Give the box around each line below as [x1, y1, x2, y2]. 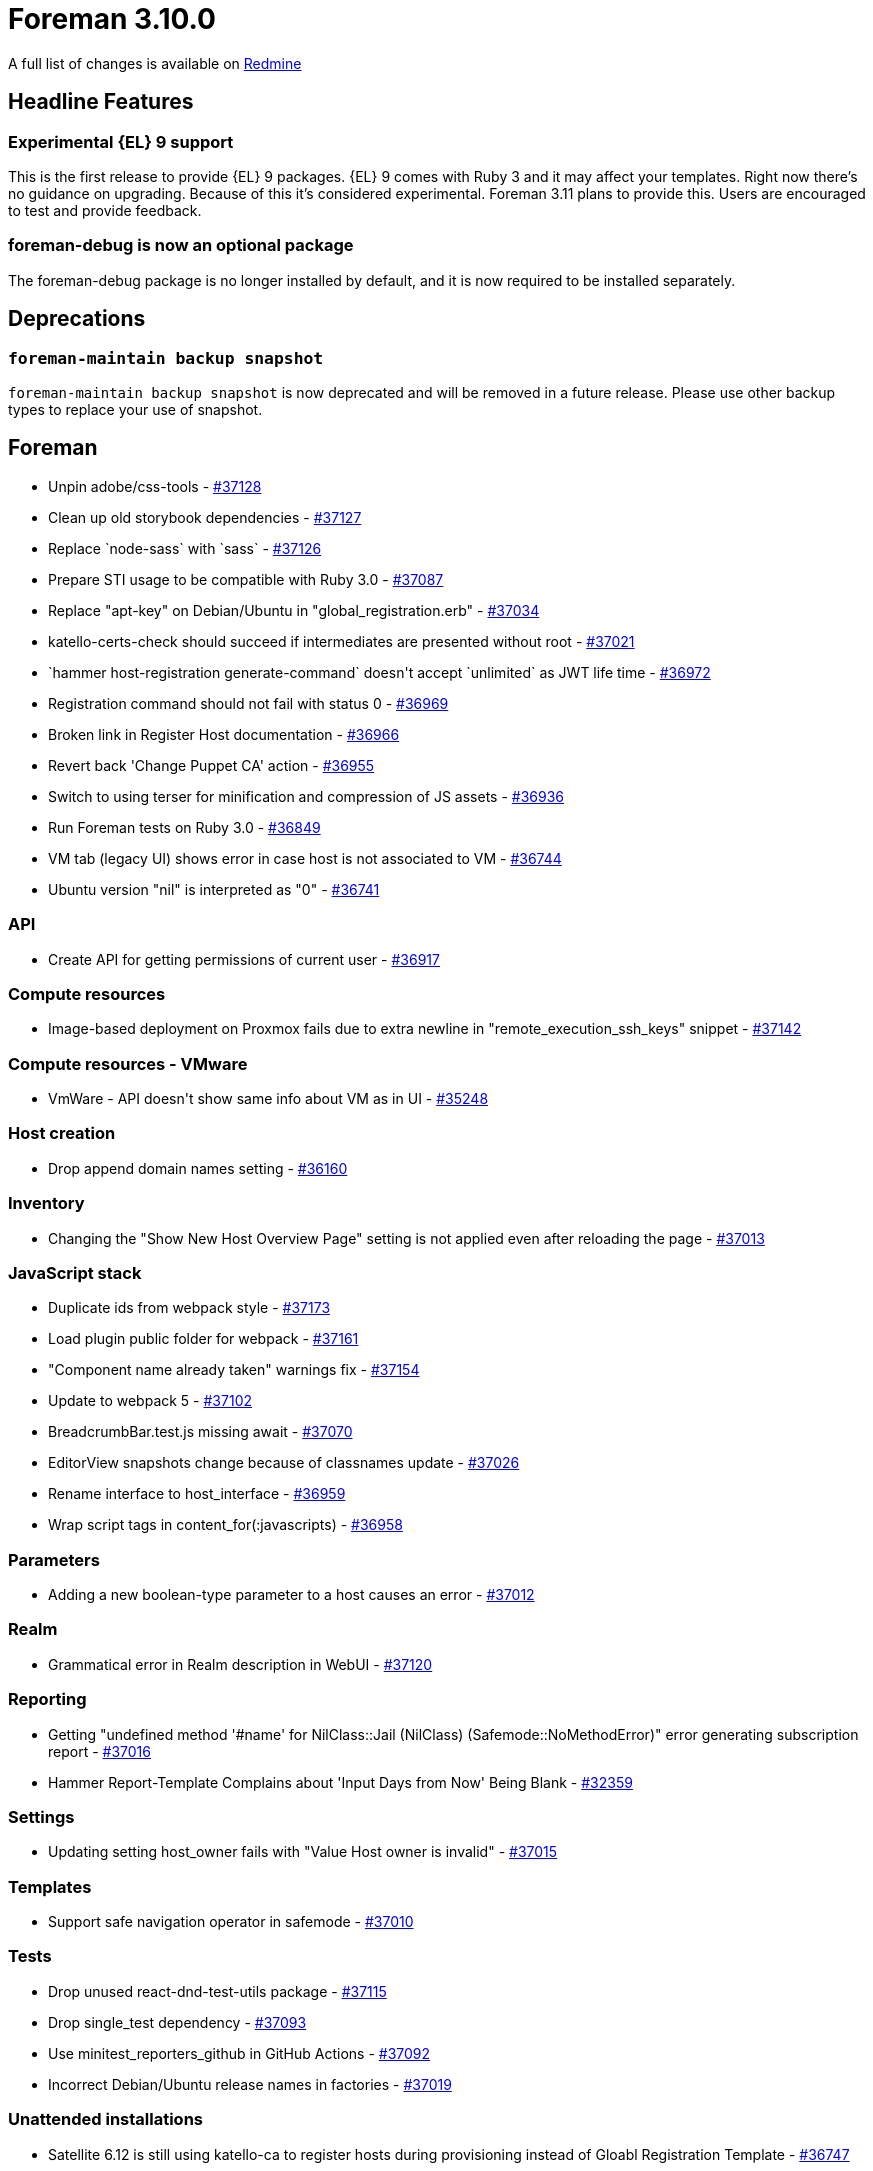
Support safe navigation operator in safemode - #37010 [48, 1913, 414, 1931]
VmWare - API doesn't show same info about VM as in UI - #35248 [48, 1090, 489, 1108]
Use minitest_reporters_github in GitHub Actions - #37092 [48, 2044, 431, 2062]
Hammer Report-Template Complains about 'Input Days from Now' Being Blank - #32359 [48, 1773, 633, 1791]
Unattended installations [8, 2109, 203, 2130]
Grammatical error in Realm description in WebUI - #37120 [48, 1655, 433, 1673]
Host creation [8, 1123, 116, 1144]
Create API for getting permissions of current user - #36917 [48, 950, 440, 968]
